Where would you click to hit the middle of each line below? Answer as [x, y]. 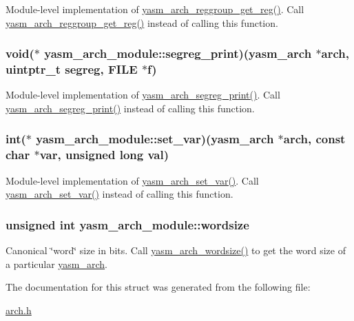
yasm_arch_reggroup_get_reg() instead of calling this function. [142, 22]
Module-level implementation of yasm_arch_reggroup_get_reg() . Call [155, 9]
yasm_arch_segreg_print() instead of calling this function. [130, 108]
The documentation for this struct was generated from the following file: [158, 287]
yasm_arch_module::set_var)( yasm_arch [155, 139]
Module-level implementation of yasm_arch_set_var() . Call [132, 180]
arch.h [19, 310]
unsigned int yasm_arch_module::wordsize [127, 224]
